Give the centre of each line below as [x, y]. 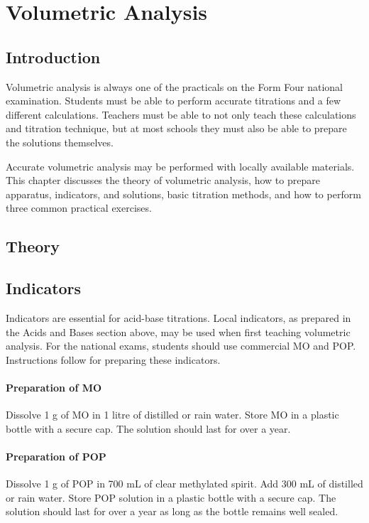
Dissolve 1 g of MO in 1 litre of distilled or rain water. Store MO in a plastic [172, 415]
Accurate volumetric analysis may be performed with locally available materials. [180, 166]
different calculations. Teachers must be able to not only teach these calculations [181, 114]
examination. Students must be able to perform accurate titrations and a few [174, 101]
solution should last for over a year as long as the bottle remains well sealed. [172, 511]
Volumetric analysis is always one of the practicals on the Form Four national [174, 86]
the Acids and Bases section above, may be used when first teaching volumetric [178, 331]
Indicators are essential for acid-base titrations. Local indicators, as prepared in [178, 317]
